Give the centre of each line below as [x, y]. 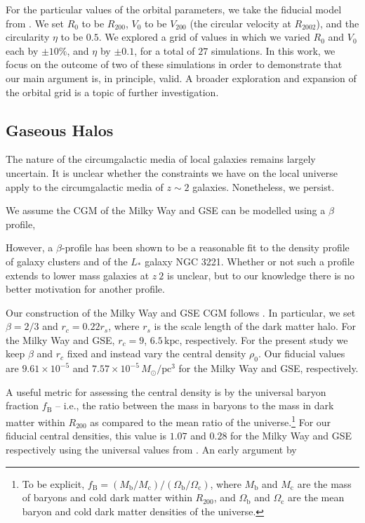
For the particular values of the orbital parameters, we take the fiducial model [174, 9]
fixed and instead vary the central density [157, 353]
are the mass [324, 483]
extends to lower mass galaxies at [78, 275]
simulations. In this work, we [273, 50]
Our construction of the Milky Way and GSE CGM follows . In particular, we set [181, 312]
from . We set [35, 23]
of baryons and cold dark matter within [107, 497]
